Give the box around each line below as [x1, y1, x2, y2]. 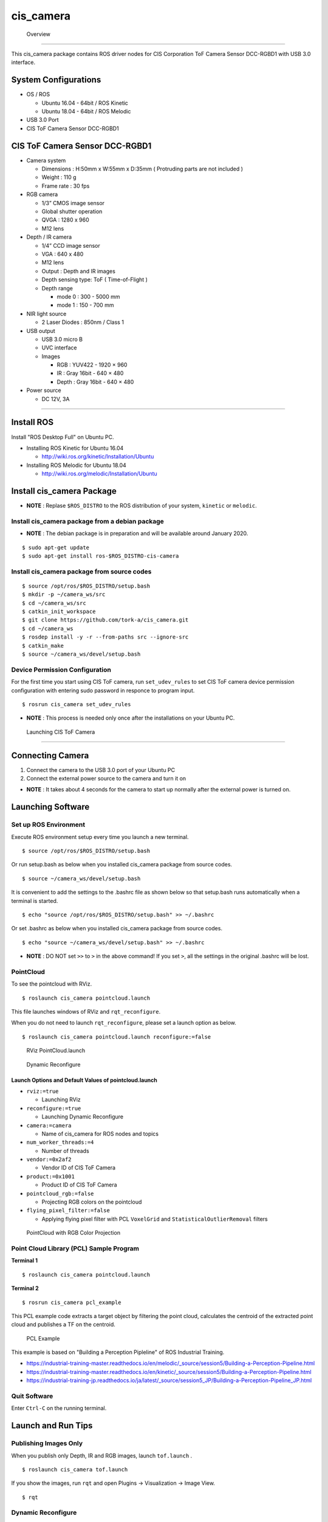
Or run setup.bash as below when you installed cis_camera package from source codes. [11, 861, 233, 868]
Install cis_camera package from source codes [11, 567, 152, 575]
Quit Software [11, 1392, 53, 1400]
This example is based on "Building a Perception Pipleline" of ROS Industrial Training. [11, 1348, 225, 1356]
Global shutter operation [41, 208, 103, 216]
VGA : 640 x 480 [41, 250, 84, 258]
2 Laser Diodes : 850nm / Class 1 [41, 318, 125, 326]
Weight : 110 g [41, 174, 77, 181]
